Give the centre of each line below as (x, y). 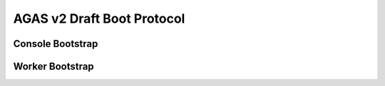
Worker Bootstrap (53, 66)
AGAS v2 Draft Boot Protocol (99, 18)
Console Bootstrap (56, 44)
